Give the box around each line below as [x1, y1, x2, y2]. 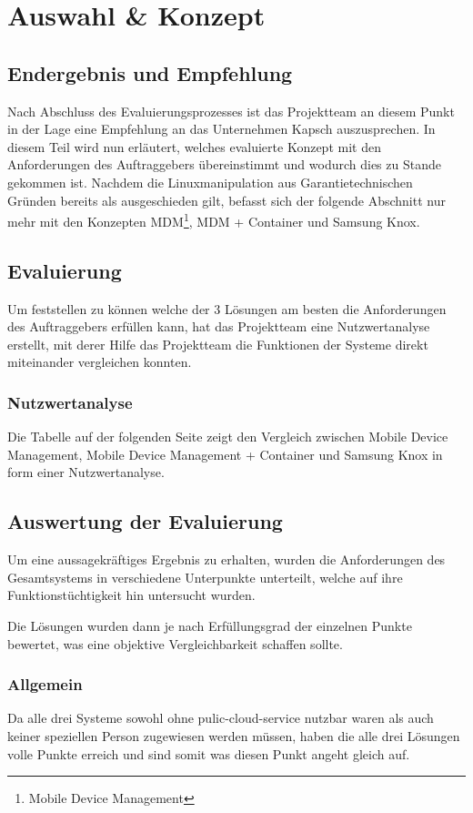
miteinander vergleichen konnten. [7, 352, 192, 371]
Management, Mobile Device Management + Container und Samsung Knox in [7, 444, 443, 463]
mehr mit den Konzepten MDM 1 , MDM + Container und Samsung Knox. [7, 209, 420, 230]
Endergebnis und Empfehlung [7, 58, 293, 86]
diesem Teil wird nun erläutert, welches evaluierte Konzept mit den [7, 137, 381, 156]
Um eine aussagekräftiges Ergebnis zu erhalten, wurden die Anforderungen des [7, 550, 446, 569]
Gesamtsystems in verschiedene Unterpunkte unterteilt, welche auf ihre [7, 567, 403, 586]
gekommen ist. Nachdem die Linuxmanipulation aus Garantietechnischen [7, 172, 413, 191]
